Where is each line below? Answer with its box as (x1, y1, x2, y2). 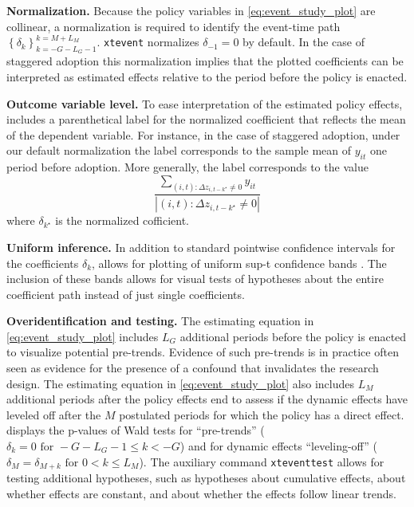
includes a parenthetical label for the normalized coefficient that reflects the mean (6, 111, 406, 128)
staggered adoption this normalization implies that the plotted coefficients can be (6, 53, 404, 69)
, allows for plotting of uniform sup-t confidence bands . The (92, 254, 387, 271)
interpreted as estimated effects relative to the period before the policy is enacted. (6, 68, 408, 84)
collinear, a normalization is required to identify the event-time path (6, 18, 341, 34)
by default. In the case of (242, 33, 365, 50)
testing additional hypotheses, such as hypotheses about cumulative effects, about (6, 470, 406, 486)
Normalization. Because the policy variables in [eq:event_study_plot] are (6, 2, 376, 18)
